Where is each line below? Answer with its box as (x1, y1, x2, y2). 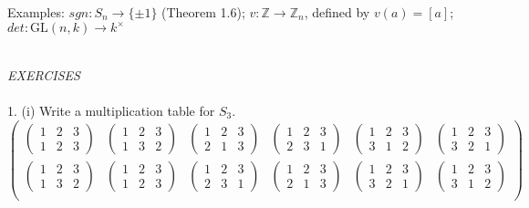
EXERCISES (7, 65, 80, 84)
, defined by (304, 3, 370, 21)
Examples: (7, 3, 65, 21)
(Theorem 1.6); (161, 3, 245, 21)
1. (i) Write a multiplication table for (7, 100, 215, 120)
